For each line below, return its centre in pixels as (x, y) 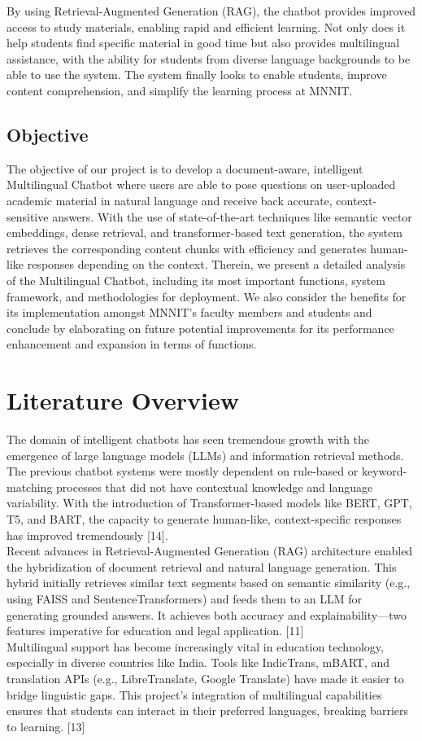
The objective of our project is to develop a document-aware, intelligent (185, 168)
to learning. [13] (46, 726)
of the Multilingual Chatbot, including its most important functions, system (196, 280)
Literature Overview (123, 400)
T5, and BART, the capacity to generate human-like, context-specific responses (204, 518)
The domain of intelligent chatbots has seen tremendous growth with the (188, 439)
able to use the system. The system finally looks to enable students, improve (197, 75)
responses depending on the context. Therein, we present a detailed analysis (216, 264)
